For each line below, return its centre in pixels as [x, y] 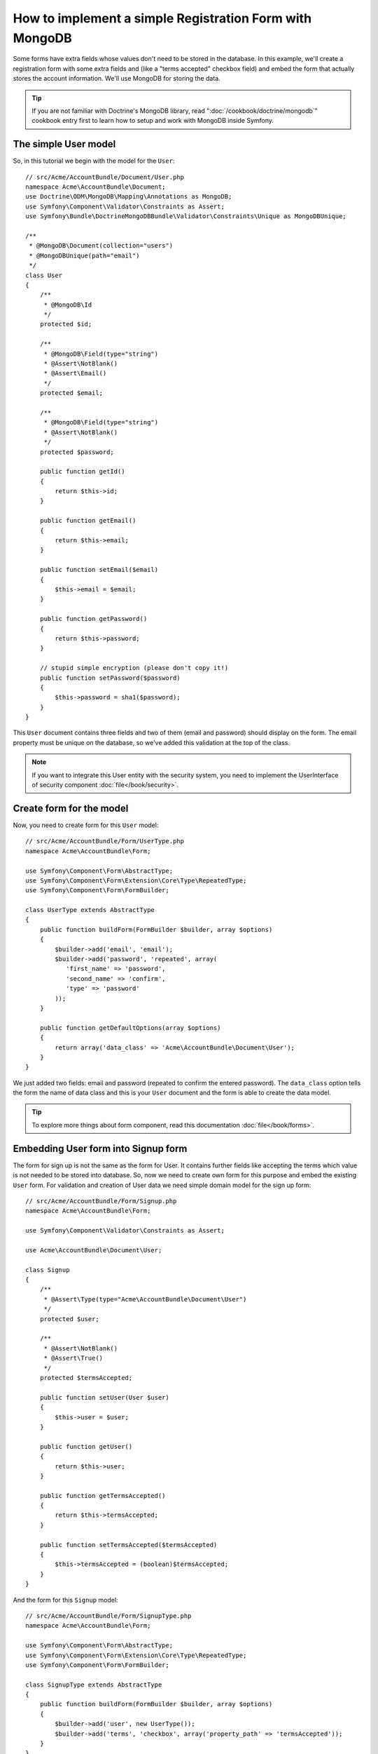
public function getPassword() [93, 619]
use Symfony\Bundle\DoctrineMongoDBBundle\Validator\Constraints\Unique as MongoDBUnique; [186, 216]
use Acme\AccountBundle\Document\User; [94, 1250]
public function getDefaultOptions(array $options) [130, 1027]
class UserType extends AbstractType [90, 910]
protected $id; [66, 324]
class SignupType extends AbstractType [94, 1685]
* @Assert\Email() [75, 373]
